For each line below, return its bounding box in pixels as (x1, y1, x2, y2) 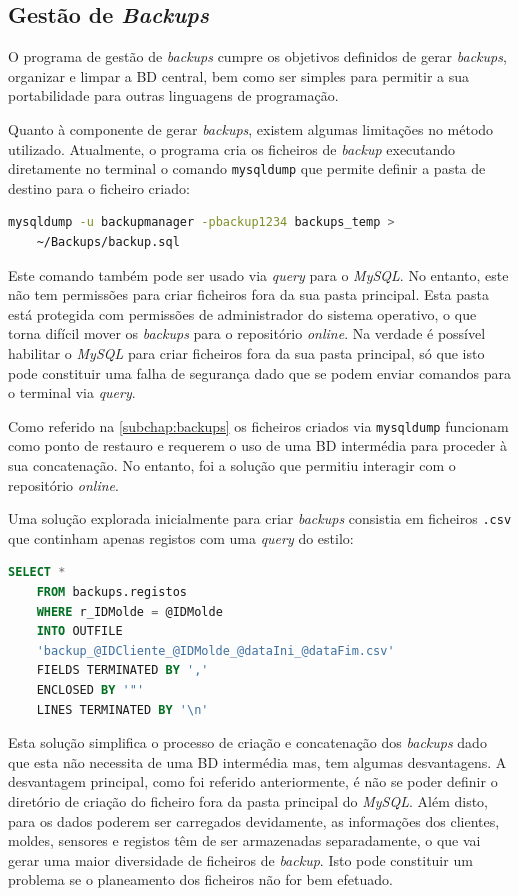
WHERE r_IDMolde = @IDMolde (36, 604, 223, 619)
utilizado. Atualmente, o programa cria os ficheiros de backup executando (8, 138, 456, 159)
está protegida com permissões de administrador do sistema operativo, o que (8, 303, 477, 324)
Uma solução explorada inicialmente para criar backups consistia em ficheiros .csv (8, 508, 512, 529)
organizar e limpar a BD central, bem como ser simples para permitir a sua (8, 65, 470, 86)
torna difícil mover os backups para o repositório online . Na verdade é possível (8, 323, 486, 344)
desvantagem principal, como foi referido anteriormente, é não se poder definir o (8, 771, 498, 792)
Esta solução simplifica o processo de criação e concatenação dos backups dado (8, 732, 487, 753)
